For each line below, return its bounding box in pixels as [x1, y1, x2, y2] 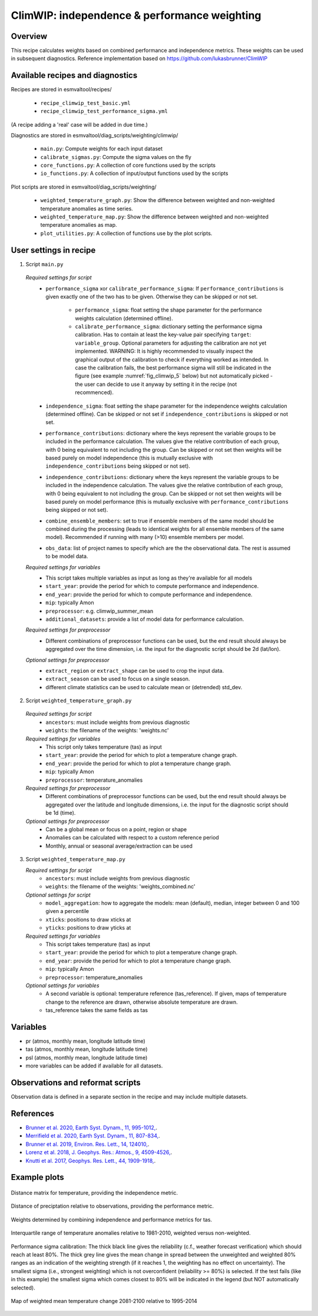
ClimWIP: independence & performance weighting [11, 9, 261, 22]
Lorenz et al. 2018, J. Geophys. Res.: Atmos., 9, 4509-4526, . [25, 1149, 173, 1156]
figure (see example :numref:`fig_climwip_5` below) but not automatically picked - [75, 372, 273, 379]
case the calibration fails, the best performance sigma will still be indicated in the [75, 364, 271, 371]
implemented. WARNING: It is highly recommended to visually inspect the [75, 348, 253, 355]
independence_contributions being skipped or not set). [45, 462, 191, 469]
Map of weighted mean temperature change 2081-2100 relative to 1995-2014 [11, 1297, 197, 1304]
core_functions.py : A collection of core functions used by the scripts [40, 162, 216, 169]
